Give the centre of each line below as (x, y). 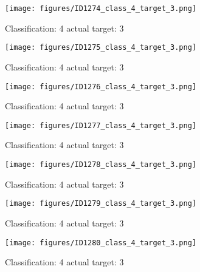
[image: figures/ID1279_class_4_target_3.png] (101, 204)
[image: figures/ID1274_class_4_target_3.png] (101, 8)
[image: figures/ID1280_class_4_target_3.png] (101, 243)
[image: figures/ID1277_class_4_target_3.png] (101, 125)
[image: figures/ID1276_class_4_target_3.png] (101, 87)
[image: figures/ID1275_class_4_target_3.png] (101, 48)
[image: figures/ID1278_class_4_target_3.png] (101, 165)
